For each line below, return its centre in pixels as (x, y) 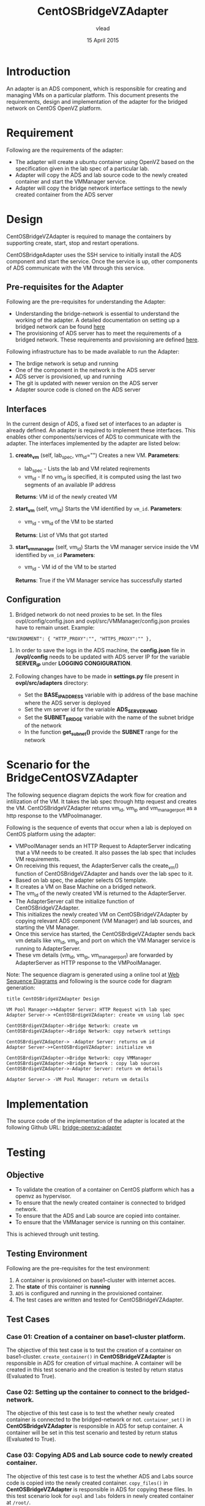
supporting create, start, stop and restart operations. (73, 243)
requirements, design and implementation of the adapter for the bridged (97, 101)
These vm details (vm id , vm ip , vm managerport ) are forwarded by (94, 955)
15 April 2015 (103, 40)
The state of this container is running (62, 1287)
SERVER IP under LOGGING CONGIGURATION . (73, 664)
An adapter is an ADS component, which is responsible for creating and (96, 88)
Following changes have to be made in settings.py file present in (97, 676)
